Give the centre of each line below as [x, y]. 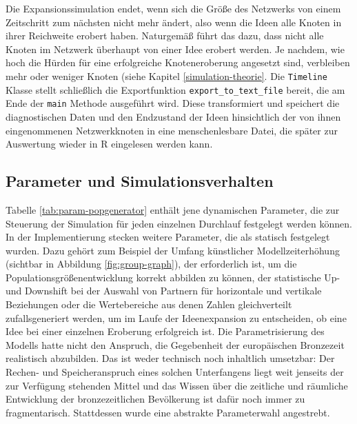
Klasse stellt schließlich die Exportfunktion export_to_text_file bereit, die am [175, 89]
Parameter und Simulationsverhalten [140, 181]
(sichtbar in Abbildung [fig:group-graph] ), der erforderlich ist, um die [151, 264]
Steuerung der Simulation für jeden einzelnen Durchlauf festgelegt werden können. [179, 223]
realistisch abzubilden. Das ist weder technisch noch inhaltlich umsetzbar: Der [170, 358]
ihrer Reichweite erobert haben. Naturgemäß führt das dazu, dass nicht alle [165, 36]
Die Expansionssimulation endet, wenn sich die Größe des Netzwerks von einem [173, 8]
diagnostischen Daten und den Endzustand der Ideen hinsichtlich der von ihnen [173, 116]
